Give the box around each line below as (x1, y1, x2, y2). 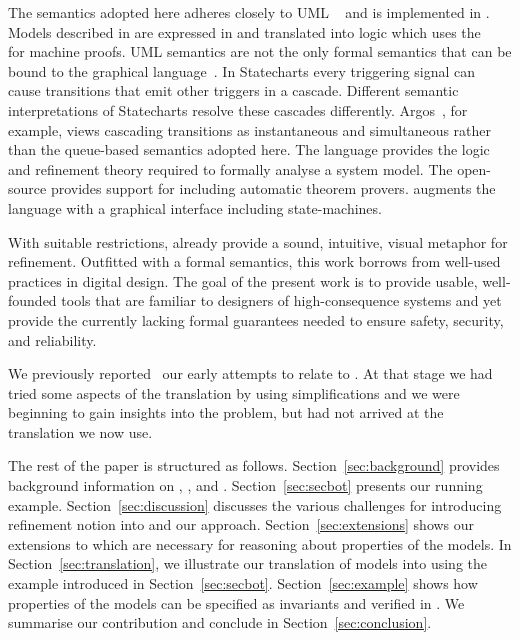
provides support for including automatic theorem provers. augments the (50, 178, 496, 199)
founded (8, 290, 57, 311)
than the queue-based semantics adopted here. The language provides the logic (8, 139, 490, 160)
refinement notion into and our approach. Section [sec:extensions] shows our (8, 514, 475, 535)
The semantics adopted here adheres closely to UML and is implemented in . (8, 2, 490, 22)
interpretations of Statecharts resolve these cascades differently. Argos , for (8, 99, 468, 120)
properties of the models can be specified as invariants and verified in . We (8, 592, 465, 613)
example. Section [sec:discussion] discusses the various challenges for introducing (8, 494, 502, 515)
